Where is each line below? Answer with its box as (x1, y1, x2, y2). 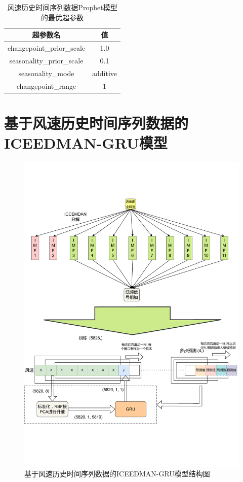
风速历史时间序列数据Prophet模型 (7, 2, 117, 12)
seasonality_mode (18, 67, 74, 78)
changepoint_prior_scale (8, 43, 86, 53)
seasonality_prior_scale (9, 55, 84, 65)
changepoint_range (16, 80, 76, 91)
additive (92, 67, 117, 78)
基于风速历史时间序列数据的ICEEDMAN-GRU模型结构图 (24, 468, 210, 479)
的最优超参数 (41, 12, 84, 22)
